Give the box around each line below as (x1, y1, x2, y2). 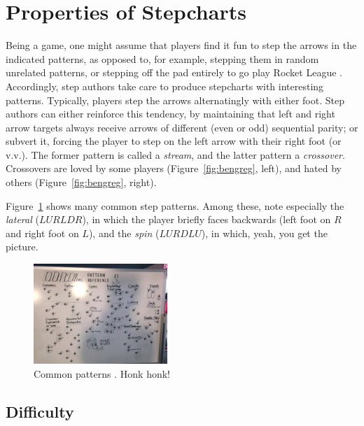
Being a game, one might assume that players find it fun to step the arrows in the (6, 38, 357, 52)
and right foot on (6, 225, 79, 240)
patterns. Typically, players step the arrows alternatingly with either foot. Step (6, 92, 344, 107)
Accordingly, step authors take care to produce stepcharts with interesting (6, 78, 324, 93)
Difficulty (6, 400, 74, 422)
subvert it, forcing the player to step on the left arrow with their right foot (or (6, 134, 342, 148)
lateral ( (6, 212, 39, 227)
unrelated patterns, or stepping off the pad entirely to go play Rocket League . (6, 65, 342, 80)
